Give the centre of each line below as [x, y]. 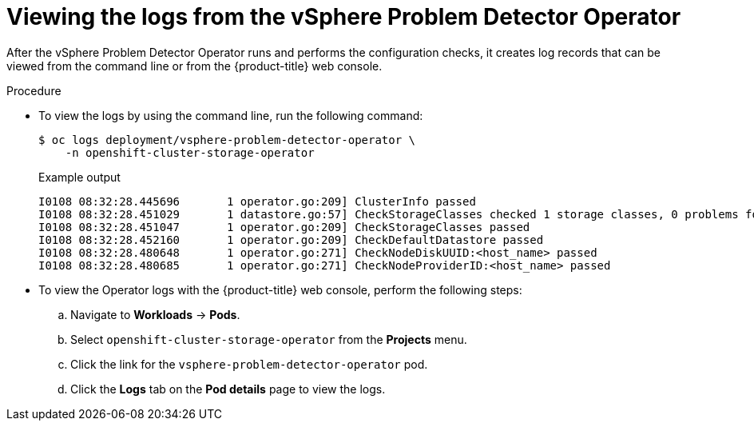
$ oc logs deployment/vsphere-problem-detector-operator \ [227, 140]
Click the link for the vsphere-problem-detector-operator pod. [249, 364]
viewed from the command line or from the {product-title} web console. [194, 66]
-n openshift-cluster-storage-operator [190, 152]
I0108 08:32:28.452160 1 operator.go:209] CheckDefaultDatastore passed [291, 239]
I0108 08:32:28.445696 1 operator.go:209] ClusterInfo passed [257, 201]
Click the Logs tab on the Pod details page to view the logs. [228, 389]
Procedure [34, 90]
